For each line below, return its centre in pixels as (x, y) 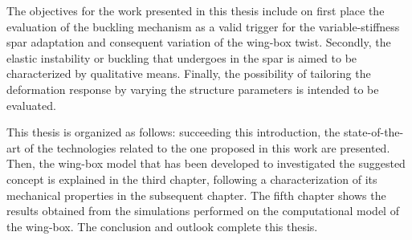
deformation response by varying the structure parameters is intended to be (193, 89)
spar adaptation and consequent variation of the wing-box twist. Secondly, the (199, 42)
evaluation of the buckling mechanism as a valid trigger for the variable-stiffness (203, 26)
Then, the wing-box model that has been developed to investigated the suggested (206, 163)
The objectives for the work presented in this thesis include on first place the (196, 10)
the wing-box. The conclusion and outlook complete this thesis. (162, 226)
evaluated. (31, 105)
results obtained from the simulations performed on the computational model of (203, 211)
